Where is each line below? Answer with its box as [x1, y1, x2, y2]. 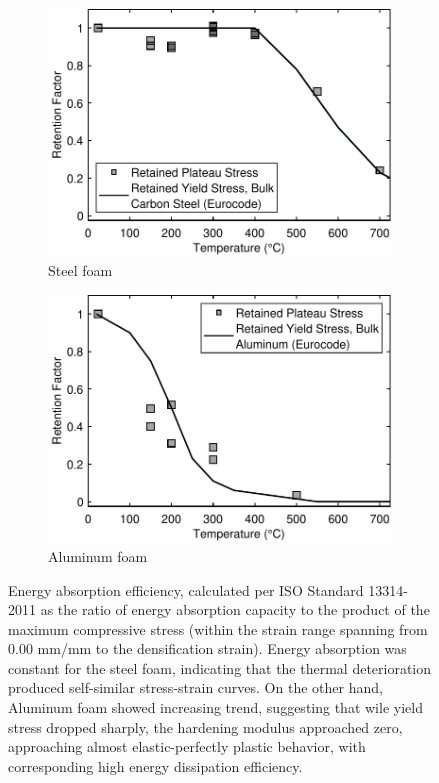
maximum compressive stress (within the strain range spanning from [8, 618, 428, 639]
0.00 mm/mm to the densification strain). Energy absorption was [8, 638, 407, 659]
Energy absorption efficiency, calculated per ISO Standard [8, 579, 364, 600]
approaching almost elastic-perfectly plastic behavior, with [8, 736, 366, 757]
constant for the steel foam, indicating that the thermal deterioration [8, 657, 432, 678]
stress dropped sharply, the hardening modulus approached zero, [8, 716, 403, 737]
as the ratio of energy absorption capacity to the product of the [40, 599, 430, 620]
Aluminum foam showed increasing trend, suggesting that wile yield [8, 697, 423, 718]
